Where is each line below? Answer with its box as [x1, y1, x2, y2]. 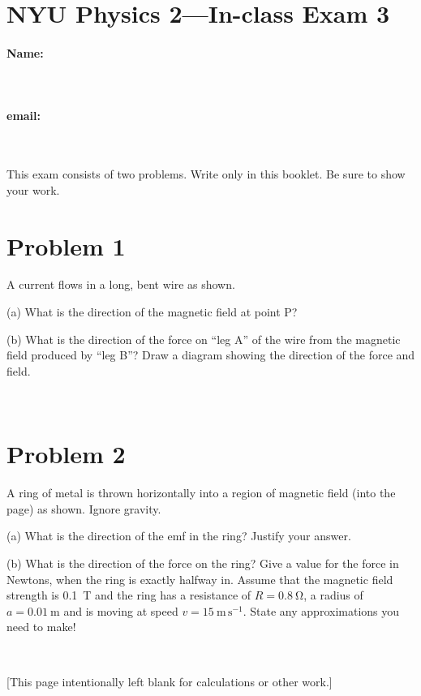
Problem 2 [6, 437, 126, 470]
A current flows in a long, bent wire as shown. [6, 276, 235, 293]
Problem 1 [6, 229, 126, 262]
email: [6, 107, 41, 124]
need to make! [6, 618, 76, 635]
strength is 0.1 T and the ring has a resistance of [6, 586, 251, 604]
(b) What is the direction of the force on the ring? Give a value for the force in [6, 554, 399, 571]
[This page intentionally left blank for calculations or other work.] [6, 672, 333, 690]
